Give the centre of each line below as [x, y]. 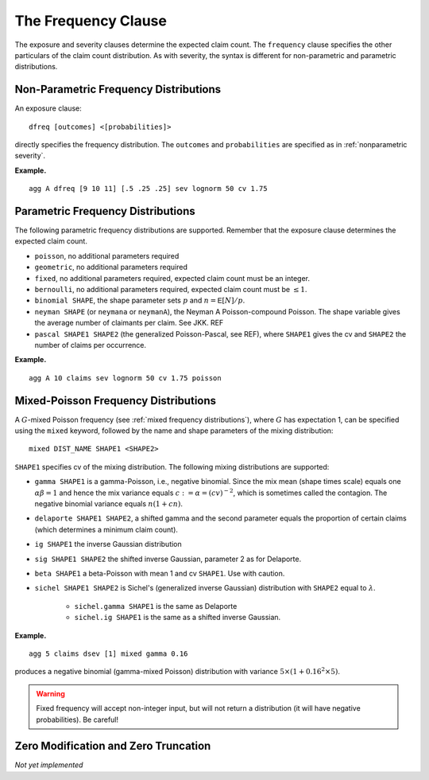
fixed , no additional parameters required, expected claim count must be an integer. [172, 278]
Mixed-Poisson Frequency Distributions [116, 401]
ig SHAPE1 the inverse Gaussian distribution [108, 544]
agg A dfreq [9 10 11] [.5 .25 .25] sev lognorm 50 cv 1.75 [148, 189]
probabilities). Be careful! [77, 720]
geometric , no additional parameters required [111, 267]
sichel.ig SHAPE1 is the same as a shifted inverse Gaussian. [178, 618]
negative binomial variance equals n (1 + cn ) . [108, 504]
